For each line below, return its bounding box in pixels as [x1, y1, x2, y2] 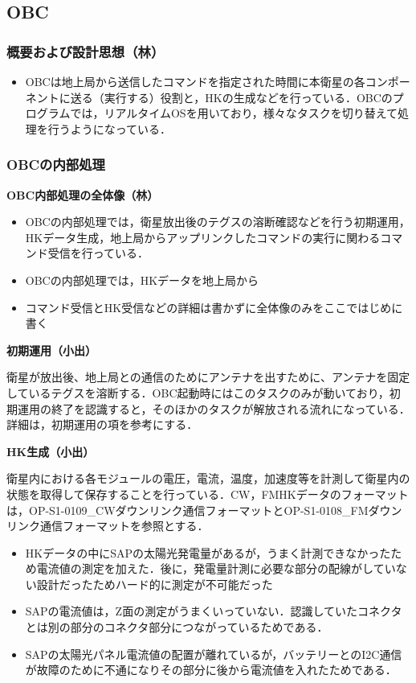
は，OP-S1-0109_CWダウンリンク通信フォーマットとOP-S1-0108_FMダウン [6, 501, 402, 518]
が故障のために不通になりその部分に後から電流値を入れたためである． [25, 661, 397, 678]
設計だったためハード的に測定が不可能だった [36, 575, 273, 592]
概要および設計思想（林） [6, 41, 165, 61]
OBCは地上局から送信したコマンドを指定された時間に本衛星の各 [25, 73, 365, 89]
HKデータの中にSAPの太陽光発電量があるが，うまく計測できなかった [25, 544, 391, 561]
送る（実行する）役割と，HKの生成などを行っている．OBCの [70, 88, 393, 105]
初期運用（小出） [6, 341, 96, 358]
